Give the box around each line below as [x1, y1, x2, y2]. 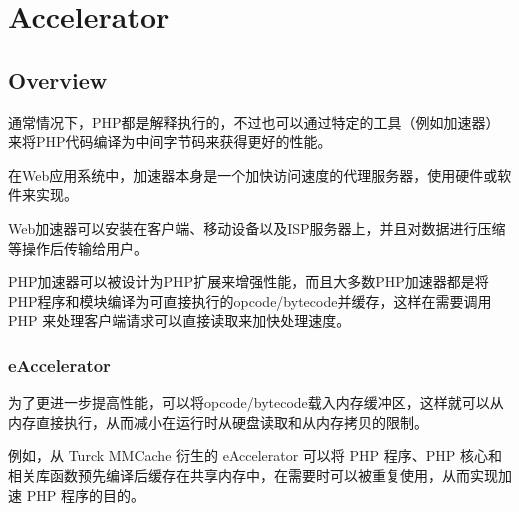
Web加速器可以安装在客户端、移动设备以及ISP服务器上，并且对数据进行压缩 [8, 217, 506, 238]
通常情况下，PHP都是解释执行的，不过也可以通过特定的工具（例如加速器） [8, 111, 500, 132]
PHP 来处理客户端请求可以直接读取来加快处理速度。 [8, 310, 351, 331]
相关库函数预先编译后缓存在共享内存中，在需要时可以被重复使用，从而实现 [8, 464, 498, 485]
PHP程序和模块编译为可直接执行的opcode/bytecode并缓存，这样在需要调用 [8, 290, 492, 311]
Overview [8, 64, 108, 95]
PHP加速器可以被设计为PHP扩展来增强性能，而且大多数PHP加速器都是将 [8, 271, 489, 292]
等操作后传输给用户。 [8, 237, 148, 258]
